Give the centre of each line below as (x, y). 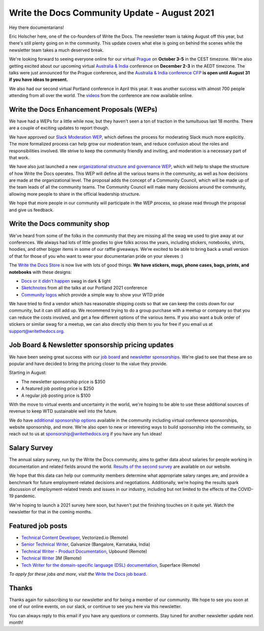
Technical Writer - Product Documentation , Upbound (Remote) (84, 551)
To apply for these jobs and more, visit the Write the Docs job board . (78, 574)
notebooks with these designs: (40, 272)
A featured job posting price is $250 (58, 388)
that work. (19, 157)
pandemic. (25, 496)
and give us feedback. (31, 210)
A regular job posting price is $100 (56, 395)
